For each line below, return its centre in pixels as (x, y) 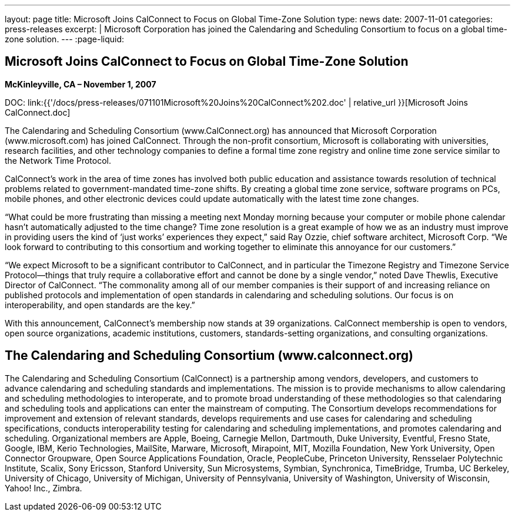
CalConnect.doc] (38, 112)
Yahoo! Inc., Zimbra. (44, 488)
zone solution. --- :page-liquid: (65, 39)
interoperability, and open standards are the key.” (100, 305)
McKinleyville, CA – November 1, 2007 (81, 84)
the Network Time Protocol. (58, 160)
